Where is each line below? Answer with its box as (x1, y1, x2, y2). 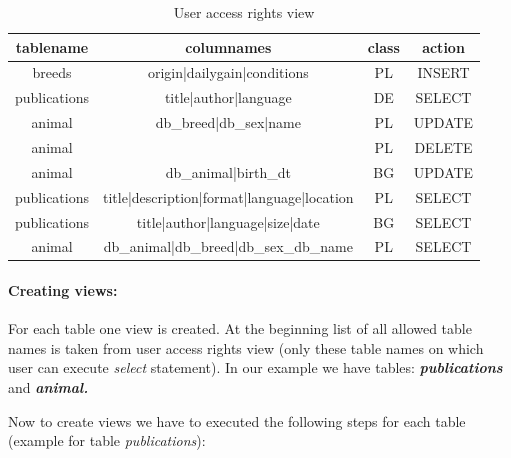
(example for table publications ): (8, 430, 206, 451)
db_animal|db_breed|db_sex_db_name (103, 236, 353, 257)
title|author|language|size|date (136, 211, 320, 232)
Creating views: (8, 280, 118, 301)
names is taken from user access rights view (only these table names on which (8, 337, 484, 358)
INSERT (417, 62, 470, 83)
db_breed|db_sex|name (155, 112, 301, 133)
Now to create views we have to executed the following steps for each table (8, 410, 466, 431)
